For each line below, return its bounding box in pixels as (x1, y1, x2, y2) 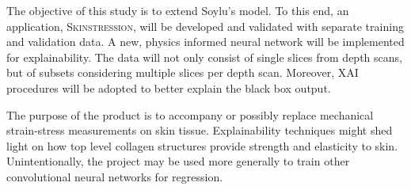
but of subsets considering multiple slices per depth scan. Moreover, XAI (6, 64, 359, 81)
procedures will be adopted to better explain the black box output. (6, 79, 331, 96)
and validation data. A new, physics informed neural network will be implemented (6, 33, 405, 50)
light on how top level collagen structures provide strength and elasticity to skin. (6, 137, 398, 154)
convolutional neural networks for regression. (6, 168, 223, 184)
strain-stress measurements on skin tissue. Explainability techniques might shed (6, 122, 393, 139)
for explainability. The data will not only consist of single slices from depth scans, (6, 48, 402, 65)
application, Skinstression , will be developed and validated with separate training (6, 17, 404, 34)
